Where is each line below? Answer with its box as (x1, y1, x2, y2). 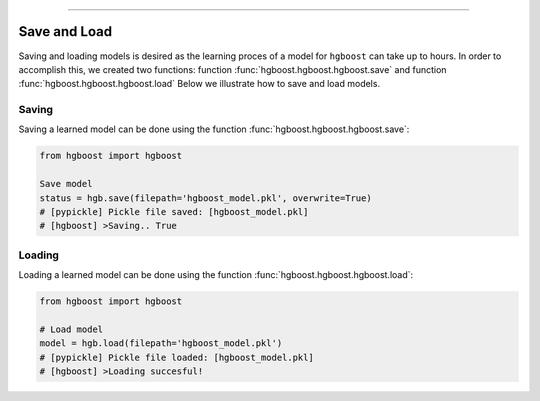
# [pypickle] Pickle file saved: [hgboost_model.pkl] (39, 206, 309, 217)
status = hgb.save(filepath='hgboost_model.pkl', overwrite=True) (39, 192, 372, 204)
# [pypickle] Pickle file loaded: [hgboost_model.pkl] (39, 351, 314, 363)
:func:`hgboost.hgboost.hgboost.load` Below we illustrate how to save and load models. (18, 78, 380, 90)
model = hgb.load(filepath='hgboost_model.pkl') (39, 338, 283, 349)
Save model (39, 178, 93, 190)
